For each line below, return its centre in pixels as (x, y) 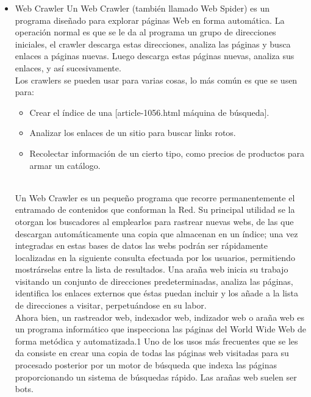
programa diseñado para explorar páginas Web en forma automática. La (150, 20)
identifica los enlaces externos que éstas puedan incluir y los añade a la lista (156, 293)
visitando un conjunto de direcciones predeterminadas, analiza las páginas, (154, 281)
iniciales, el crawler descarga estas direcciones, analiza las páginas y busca (153, 44)
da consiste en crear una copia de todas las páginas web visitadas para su (152, 353)
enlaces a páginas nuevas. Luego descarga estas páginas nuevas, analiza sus (155, 56)
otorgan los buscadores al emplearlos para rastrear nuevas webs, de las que (154, 221)
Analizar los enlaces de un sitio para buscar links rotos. (133, 133)
